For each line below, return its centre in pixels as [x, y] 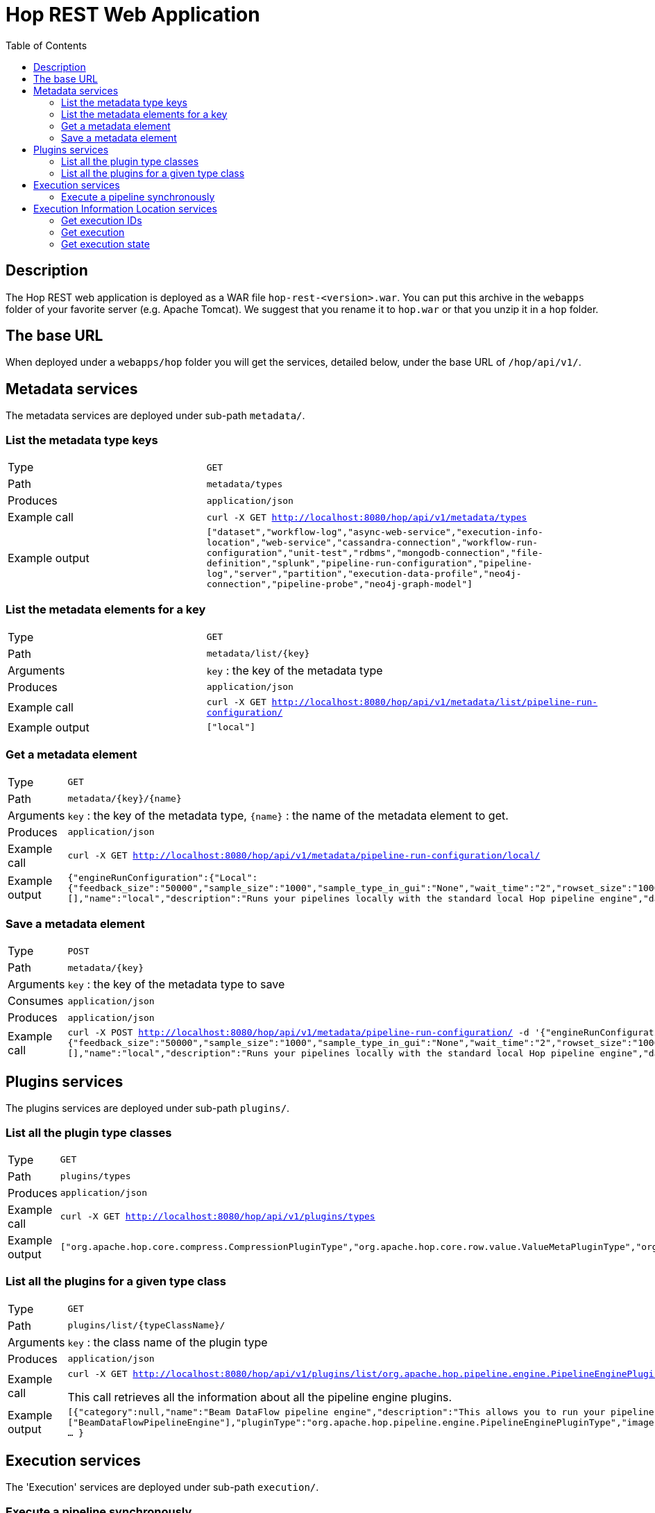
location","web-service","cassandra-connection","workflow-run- [372, 543]
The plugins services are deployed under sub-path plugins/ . [148, 1108]
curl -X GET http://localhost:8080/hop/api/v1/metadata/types [367, 517]
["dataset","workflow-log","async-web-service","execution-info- [375, 532]
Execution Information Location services [125, 208]
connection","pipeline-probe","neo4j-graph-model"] [340, 584]
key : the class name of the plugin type [168, 1342]
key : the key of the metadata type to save [176, 984]
